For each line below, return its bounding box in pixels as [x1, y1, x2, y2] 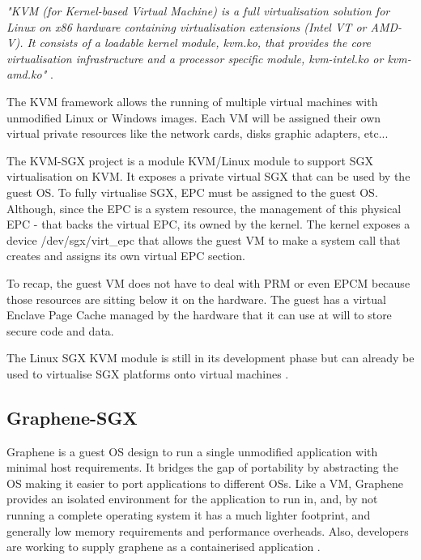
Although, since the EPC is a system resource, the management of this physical [6, 199, 402, 216]
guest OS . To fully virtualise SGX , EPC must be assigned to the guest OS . [6, 183, 378, 200]
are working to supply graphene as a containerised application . [6, 538, 321, 555]
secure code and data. [6, 322, 114, 339]
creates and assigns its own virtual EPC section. [6, 247, 245, 264]
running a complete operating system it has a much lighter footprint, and [6, 507, 371, 524]
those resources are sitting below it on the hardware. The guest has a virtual [6, 290, 386, 307]
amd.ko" [6, 66, 47, 83]
